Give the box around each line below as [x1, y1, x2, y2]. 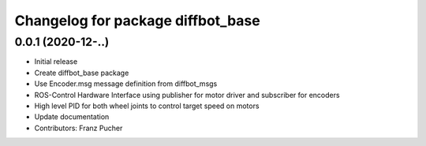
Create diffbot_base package [34, 68, 129, 77]
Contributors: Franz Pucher [34, 123, 123, 133]
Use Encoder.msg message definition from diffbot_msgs [34, 79, 218, 88]
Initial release [34, 57, 78, 66]
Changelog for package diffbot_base [14, 12, 260, 29]
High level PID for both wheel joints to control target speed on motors [34, 101, 260, 110]
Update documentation [34, 112, 110, 122]
